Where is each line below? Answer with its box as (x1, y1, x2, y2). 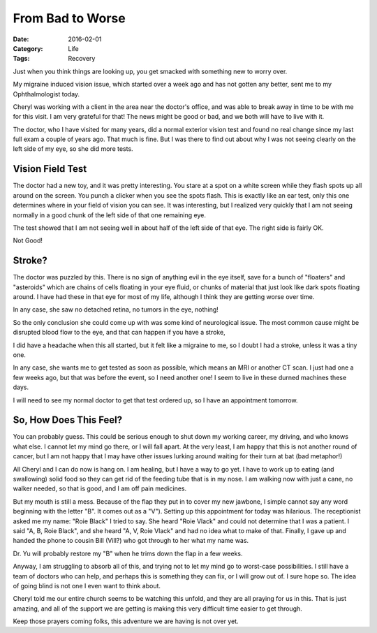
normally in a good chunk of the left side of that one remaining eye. (13, 210, 206, 219)
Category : (13, 44, 43, 52)
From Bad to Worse (13, 10, 126, 26)
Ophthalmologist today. (13, 89, 80, 98)
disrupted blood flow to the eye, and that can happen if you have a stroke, (13, 328, 226, 337)
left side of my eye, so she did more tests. (13, 145, 133, 153)
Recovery (68, 54, 96, 63)
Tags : (13, 54, 30, 63)
